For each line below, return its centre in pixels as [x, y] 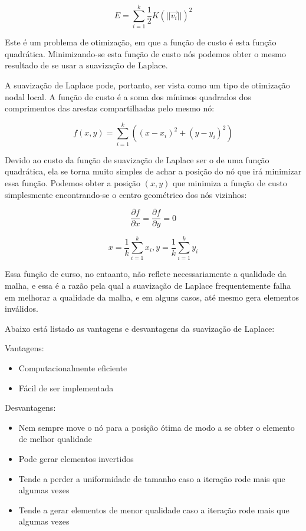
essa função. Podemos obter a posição [73, 183]
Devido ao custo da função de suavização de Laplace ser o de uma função [137, 159]
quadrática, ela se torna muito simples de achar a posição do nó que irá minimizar [153, 171]
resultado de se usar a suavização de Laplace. [86, 65]
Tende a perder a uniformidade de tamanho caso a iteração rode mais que [152, 478]
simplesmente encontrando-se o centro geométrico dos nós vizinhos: [126, 194]
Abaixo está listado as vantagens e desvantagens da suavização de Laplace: [140, 328]
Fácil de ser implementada [66, 387]
